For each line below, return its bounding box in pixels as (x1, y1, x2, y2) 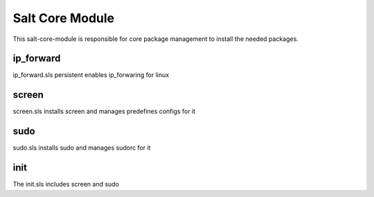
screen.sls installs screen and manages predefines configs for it (12, 108, 196, 116)
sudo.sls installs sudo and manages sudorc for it (12, 144, 151, 152)
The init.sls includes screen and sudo (12, 180, 119, 189)
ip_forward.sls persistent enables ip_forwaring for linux (12, 71, 170, 79)
